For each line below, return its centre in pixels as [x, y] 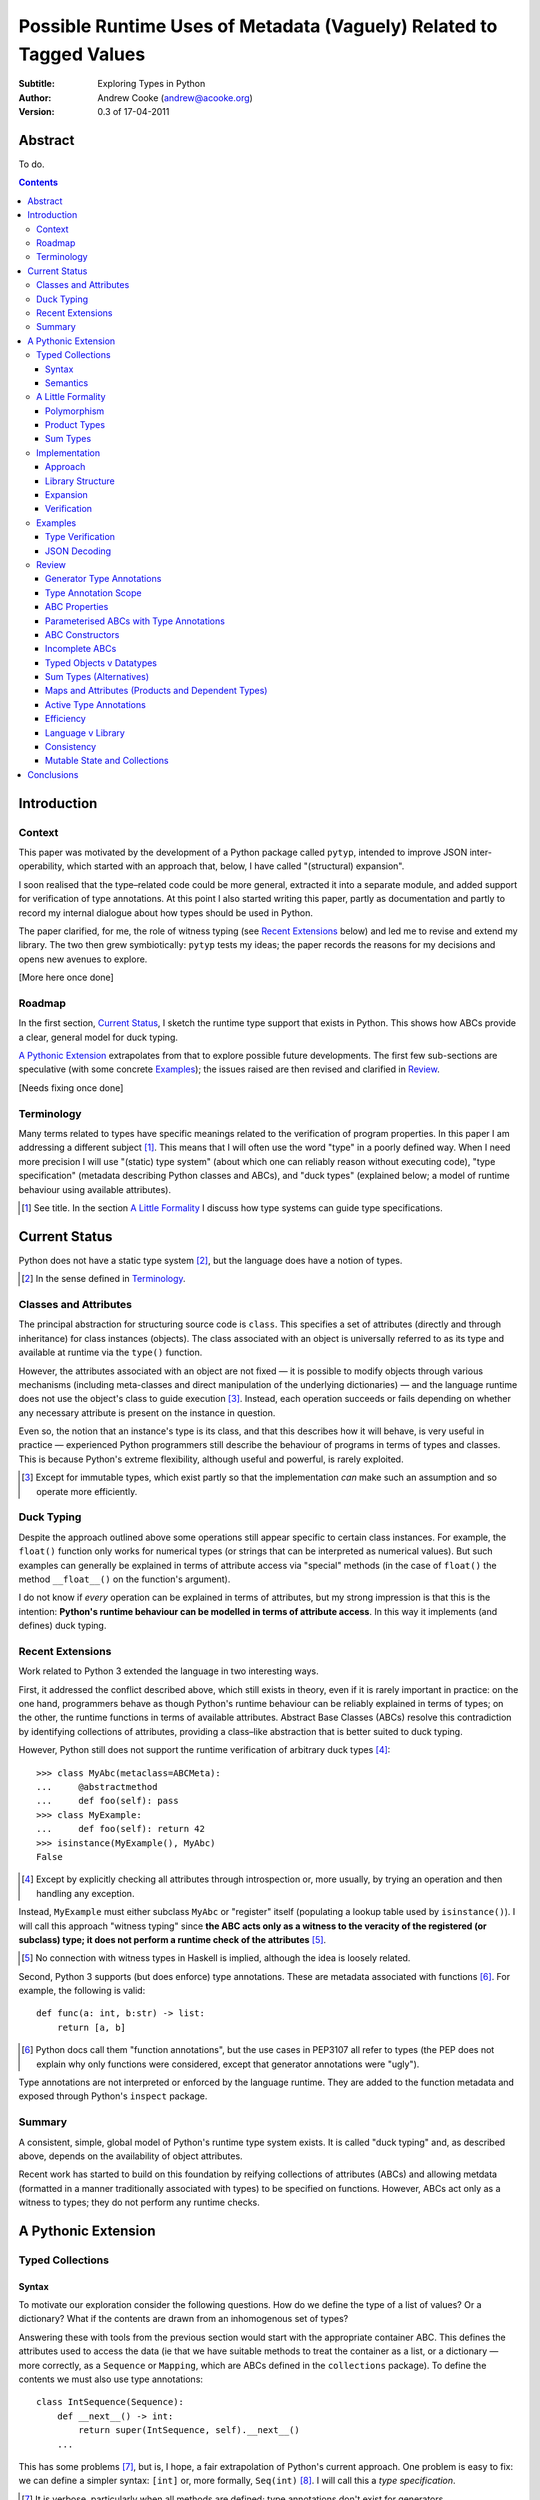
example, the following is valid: [82, 1991]
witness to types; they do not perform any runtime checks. [139, 2202]
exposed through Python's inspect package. [113, 2096]
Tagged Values [82, 54]
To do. [31, 164]
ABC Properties [77, 607]
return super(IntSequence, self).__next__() [189, 2430]
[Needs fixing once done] [71, 1087]
